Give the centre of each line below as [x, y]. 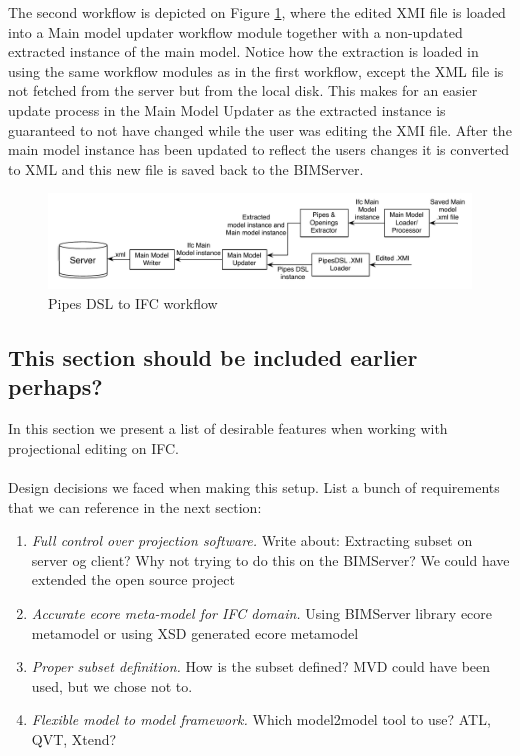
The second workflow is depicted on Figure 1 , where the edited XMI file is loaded [257, 12]
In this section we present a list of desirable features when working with [228, 428]
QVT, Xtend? [74, 738]
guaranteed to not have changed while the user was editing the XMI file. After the [260, 129]
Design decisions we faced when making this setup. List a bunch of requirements [254, 486]
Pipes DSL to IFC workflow [133, 303]
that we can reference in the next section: [135, 506]
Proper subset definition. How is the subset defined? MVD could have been [261, 666]
